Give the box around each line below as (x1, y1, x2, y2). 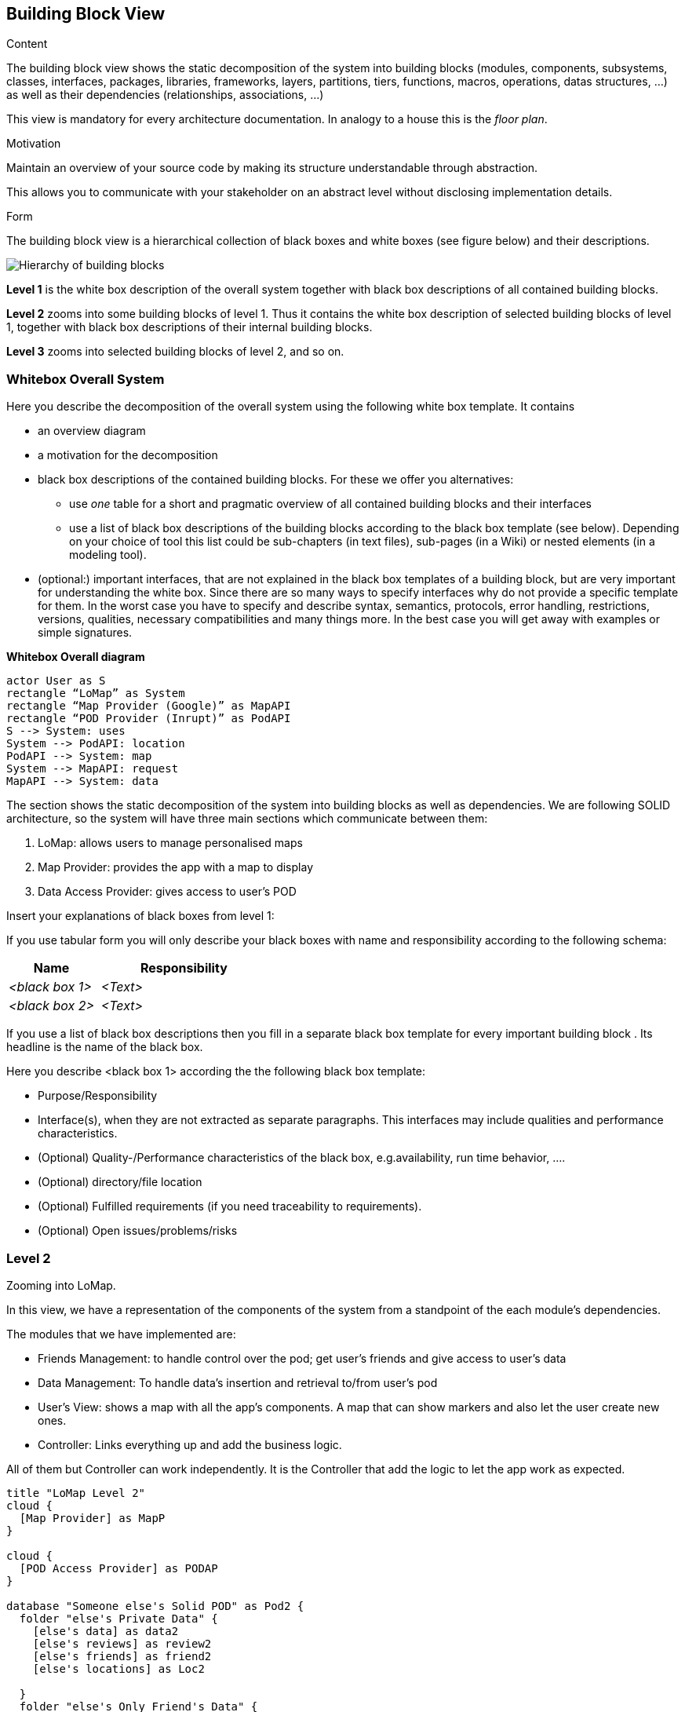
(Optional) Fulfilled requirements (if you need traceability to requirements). (38, 1199, 422, 1214)
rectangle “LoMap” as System (6, 687, 185, 700)
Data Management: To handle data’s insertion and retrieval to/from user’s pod (38, 1375, 438, 1389)
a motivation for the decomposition (38, 448, 218, 462)
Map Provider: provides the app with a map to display (38, 860, 313, 874)
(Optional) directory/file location (38, 1175, 202, 1189)
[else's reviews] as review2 (32, 1637, 212, 1650)
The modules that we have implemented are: (6, 1327, 236, 1341)
